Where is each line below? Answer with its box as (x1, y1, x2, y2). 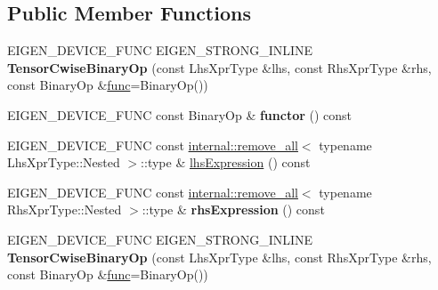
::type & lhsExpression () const (141, 153, 311, 172)
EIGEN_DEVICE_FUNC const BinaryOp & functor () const (7, 105, 353, 124)
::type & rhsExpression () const (142, 200, 325, 219)
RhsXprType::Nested (7, 200, 122, 219)
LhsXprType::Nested (7, 153, 120, 172)
